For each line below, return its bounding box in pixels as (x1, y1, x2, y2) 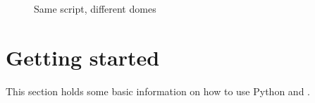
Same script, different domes (34, 1, 156, 16)
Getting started (6, 42, 160, 71)
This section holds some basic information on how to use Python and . (6, 83, 310, 98)
